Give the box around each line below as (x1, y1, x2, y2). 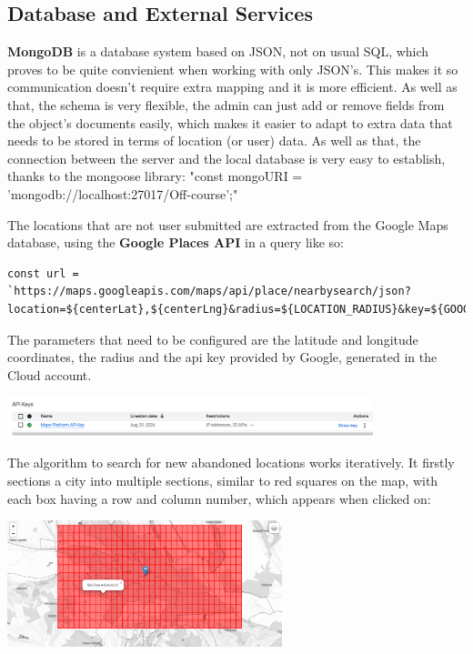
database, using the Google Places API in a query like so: (7, 233, 344, 252)
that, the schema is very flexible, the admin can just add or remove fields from (7, 95, 445, 114)
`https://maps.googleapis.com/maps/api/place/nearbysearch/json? (7, 285, 411, 298)
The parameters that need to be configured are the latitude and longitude (7, 329, 418, 348)
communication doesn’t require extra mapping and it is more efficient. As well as (7, 77, 458, 96)
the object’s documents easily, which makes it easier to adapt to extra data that (7, 113, 453, 132)
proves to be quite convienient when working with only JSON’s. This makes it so (7, 59, 458, 78)
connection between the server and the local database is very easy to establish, (7, 148, 446, 167)
